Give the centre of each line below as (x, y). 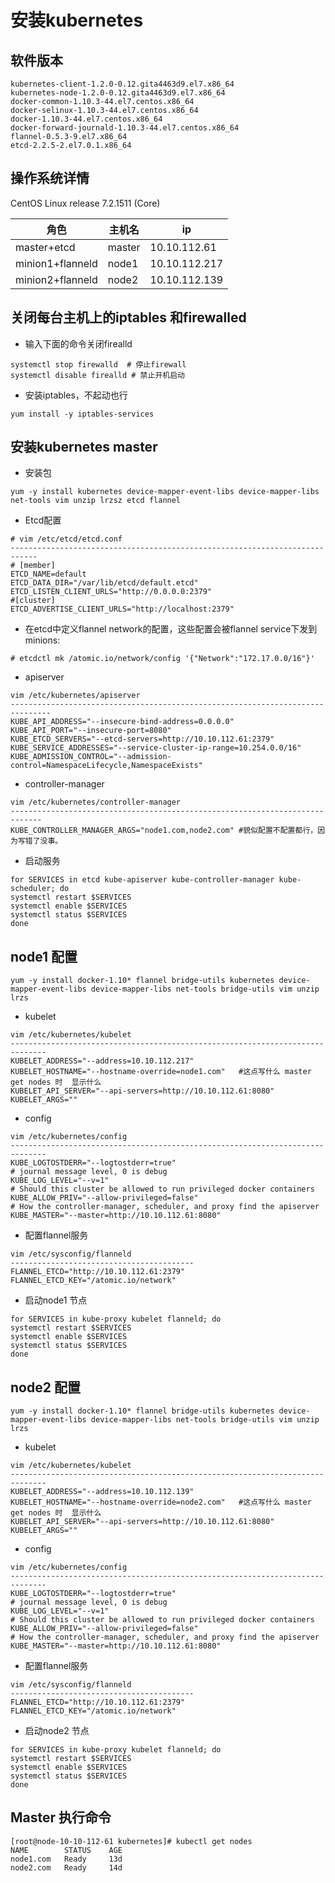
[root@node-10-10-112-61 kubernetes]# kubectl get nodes (131, 1841)
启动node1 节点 (56, 1300)
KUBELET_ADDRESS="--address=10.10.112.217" (102, 1061)
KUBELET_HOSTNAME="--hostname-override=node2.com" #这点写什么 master (161, 1502)
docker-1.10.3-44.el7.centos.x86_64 (86, 119)
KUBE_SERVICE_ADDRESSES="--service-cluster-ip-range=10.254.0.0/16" (156, 748)
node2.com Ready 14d (66, 1867)
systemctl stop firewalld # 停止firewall (98, 364)
